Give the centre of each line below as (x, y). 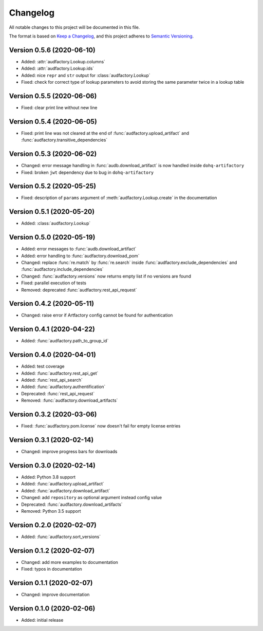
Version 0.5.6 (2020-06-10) (52, 50)
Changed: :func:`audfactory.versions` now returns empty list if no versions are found (106, 276)
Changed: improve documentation (56, 594)
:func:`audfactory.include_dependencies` (63, 269)
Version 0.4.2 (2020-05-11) (52, 304)
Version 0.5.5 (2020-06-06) (53, 96)
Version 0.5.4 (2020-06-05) (53, 121)
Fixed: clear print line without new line (59, 108)
